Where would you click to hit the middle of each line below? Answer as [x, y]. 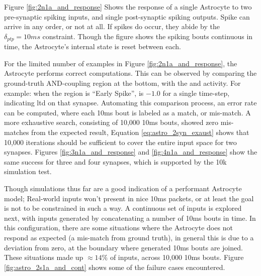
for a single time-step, [196, 93]
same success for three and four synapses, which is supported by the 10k [115, 161]
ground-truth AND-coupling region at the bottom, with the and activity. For [122, 83]
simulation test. [28, 171]
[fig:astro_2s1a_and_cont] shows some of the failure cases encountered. [115, 267]
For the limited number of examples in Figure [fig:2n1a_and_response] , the [121, 63]
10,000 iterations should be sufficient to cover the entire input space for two [120, 142]
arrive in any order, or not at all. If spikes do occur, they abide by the [112, 26]
